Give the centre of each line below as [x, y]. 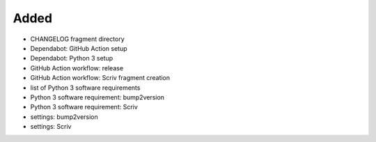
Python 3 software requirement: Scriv [84, 107]
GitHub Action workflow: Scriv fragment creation [100, 78]
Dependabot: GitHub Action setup [79, 48]
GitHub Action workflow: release [77, 68]
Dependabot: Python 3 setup [72, 58]
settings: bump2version [64, 117]
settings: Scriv [51, 127]
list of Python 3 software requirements [85, 88]
